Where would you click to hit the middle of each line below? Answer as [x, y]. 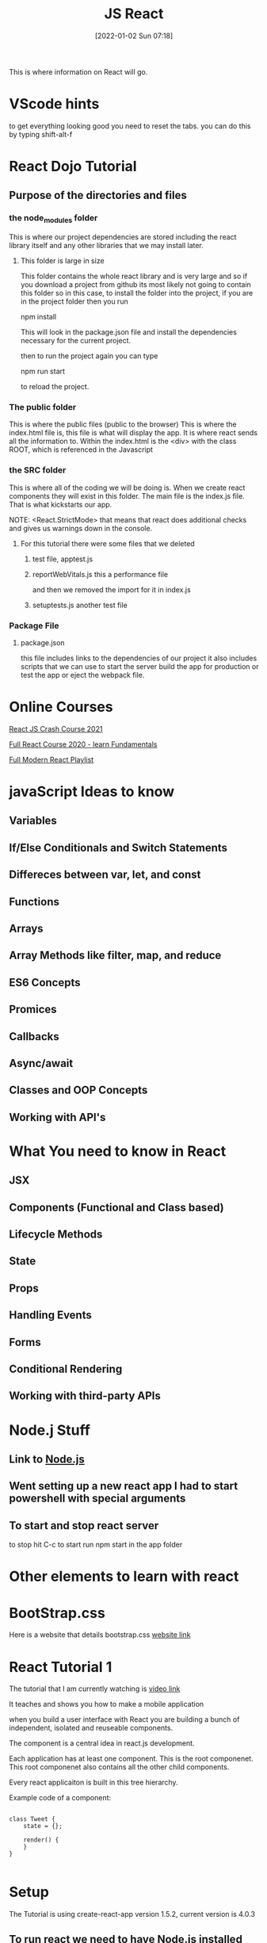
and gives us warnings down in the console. [81, 528]
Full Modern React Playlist [51, 759]
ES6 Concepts [45, 983]
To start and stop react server [84, 1526]
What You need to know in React [118, 1151]
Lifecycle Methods [56, 1235]
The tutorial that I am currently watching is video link [95, 1689]
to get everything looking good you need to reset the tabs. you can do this [130, 126]
